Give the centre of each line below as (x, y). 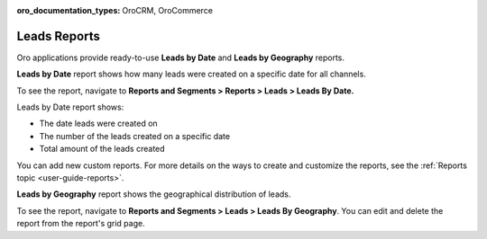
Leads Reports (59, 36)
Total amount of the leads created (102, 149)
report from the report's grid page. (81, 224)
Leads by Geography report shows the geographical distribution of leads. (154, 194)
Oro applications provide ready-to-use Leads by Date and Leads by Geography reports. (181, 58)
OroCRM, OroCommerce (168, 10)
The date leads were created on (98, 124)
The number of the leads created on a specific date (134, 136)
